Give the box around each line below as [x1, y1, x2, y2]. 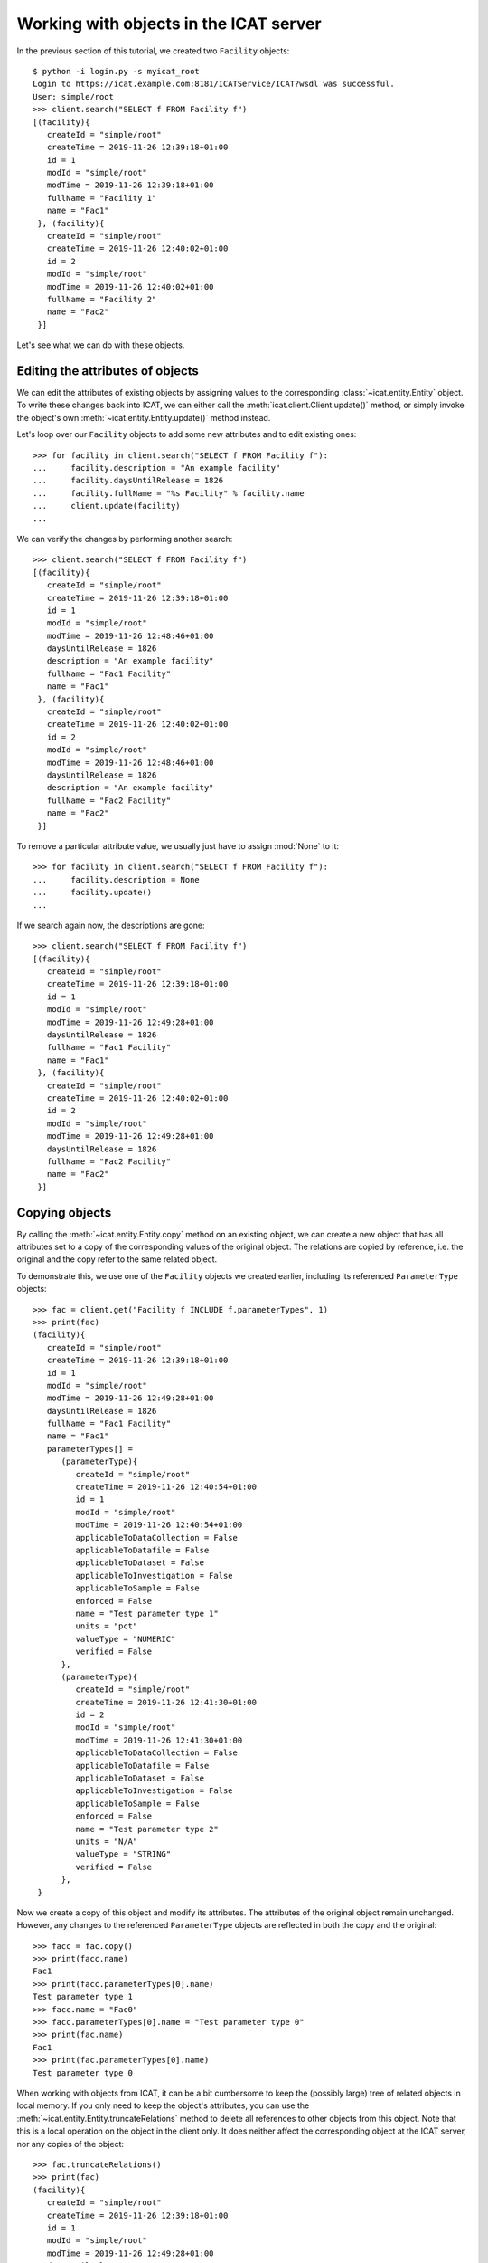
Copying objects [16, 1205, 112, 1220]
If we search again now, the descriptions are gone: [16, 920, 205, 931]
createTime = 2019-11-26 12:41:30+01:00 [75, 1697, 258, 1707]
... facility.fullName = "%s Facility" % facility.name [33, 488, 305, 498]
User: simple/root [33, 91, 115, 101]
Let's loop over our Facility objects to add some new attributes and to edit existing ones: [16, 429, 357, 440]
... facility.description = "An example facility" [33, 463, 281, 473]
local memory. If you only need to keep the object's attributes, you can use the [16, 2100, 310, 2111]
